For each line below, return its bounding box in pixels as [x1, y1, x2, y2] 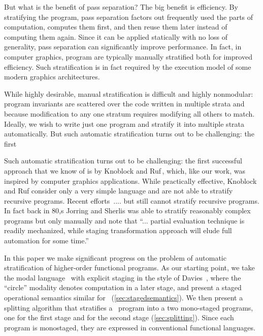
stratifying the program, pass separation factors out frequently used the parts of [4, 11, 253, 22]
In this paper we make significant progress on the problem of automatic [4, 252, 226, 263]
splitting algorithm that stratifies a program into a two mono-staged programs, [4, 302, 253, 313]
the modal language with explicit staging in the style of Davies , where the [4, 272, 241, 283]
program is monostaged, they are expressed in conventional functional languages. [4, 322, 255, 332]
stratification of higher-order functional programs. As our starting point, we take [4, 262, 255, 273]
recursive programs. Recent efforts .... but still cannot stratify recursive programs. [4, 195, 259, 206]
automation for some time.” [4, 235, 89, 246]
